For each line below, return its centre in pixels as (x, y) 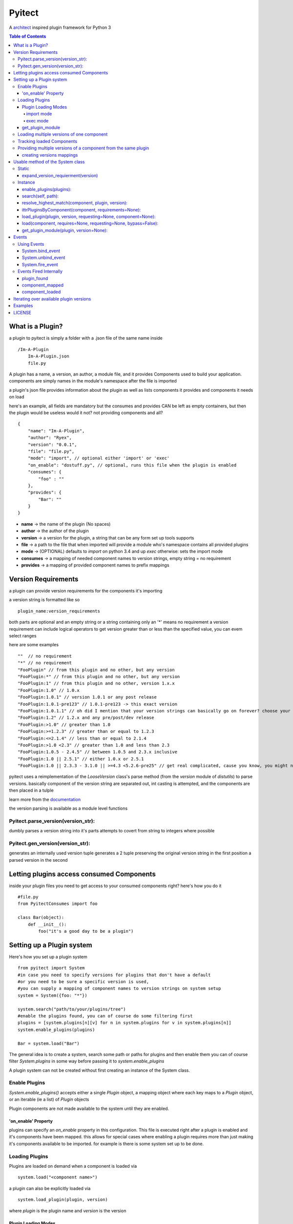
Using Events (31, 244)
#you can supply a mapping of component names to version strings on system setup (119, 989)
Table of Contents (28, 36)
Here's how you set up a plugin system (48, 957)
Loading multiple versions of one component (63, 134)
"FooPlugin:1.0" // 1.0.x (49, 690)
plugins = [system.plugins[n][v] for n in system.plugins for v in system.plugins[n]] (125, 1023)
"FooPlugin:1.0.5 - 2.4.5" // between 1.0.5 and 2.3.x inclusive (98, 752)
